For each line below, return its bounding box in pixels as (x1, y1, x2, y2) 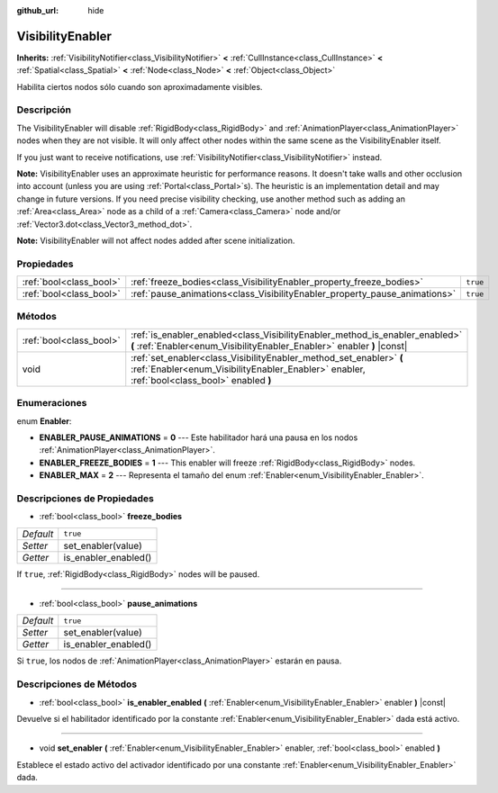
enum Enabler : (16, 415, 72, 427)
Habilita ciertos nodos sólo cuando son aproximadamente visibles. (16, 81, 263, 92)
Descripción (16, 104, 72, 116)
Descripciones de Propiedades (16, 491, 155, 504)
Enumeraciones (16, 397, 87, 410)
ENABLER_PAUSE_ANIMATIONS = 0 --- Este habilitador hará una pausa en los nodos (39, 432, 358, 443)
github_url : (16, 5, 59, 15)
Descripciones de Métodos (16, 678, 138, 690)
